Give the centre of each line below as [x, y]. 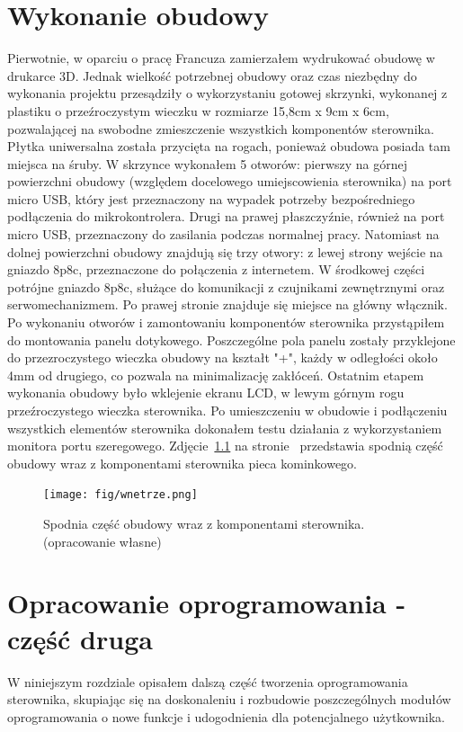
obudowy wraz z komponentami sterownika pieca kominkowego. [183, 463]
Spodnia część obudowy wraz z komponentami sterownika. [204, 524]
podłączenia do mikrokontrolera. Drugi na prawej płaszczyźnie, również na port [226, 216]
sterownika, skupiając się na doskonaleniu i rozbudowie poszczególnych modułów [229, 699]
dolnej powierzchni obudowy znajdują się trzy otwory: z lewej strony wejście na [225, 251]
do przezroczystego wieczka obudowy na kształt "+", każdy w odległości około [223, 357]
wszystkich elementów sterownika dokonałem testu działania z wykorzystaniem [225, 428]
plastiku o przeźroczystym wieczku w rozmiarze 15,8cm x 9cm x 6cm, [198, 110]
